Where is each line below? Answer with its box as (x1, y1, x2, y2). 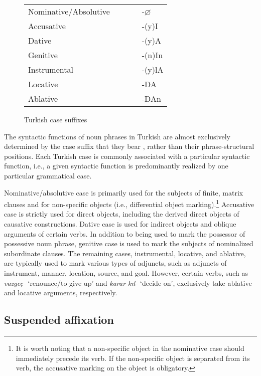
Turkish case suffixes (24, 114, 87, 124)
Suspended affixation (4, 312, 114, 327)
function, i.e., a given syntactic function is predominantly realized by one (4, 160, 228, 171)
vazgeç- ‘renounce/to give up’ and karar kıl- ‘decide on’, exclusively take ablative (4, 277, 252, 288)
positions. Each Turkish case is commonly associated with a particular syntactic (4, 150, 250, 161)
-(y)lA (142, 64, 164, 75)
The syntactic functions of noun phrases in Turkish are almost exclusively (4, 131, 230, 141)
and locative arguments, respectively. (4, 287, 117, 298)
